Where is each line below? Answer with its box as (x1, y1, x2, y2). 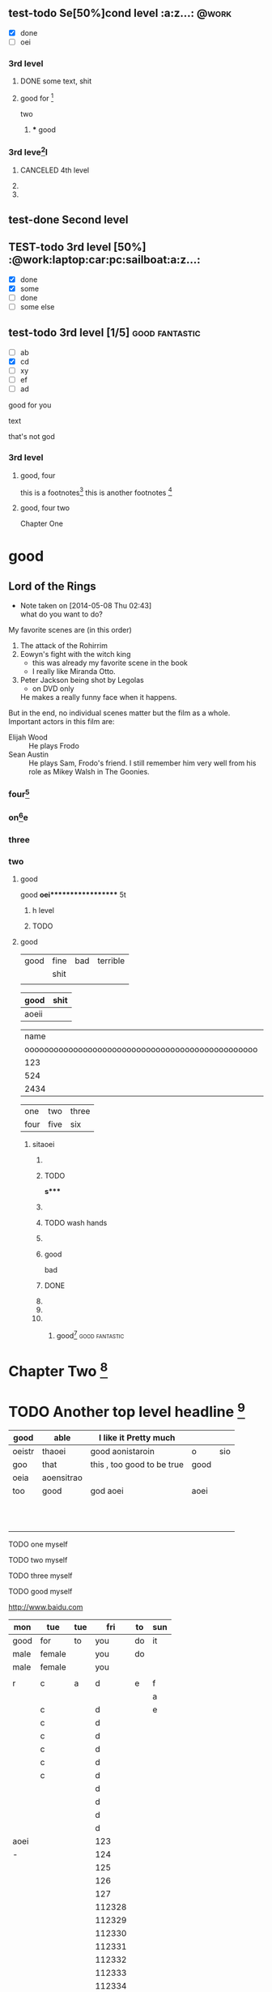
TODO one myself (8, 1539, 68, 1549)
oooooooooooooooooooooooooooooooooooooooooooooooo (23, 1044, 258, 1056)
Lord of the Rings (8, 579, 97, 593)
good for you (8, 400, 52, 410)
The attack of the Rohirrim (19, 641, 108, 650)
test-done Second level (8, 213, 129, 227)
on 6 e (8, 810, 28, 823)
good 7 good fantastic (56, 1329, 125, 1340)
